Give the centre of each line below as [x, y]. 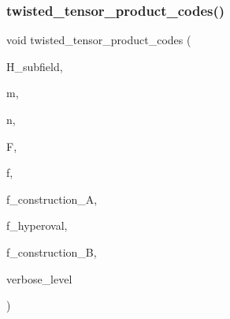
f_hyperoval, [37, 225]
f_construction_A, [52, 199]
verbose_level [39, 278]
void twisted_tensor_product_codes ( [99, 40]
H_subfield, [35, 66]
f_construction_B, [52, 251]
